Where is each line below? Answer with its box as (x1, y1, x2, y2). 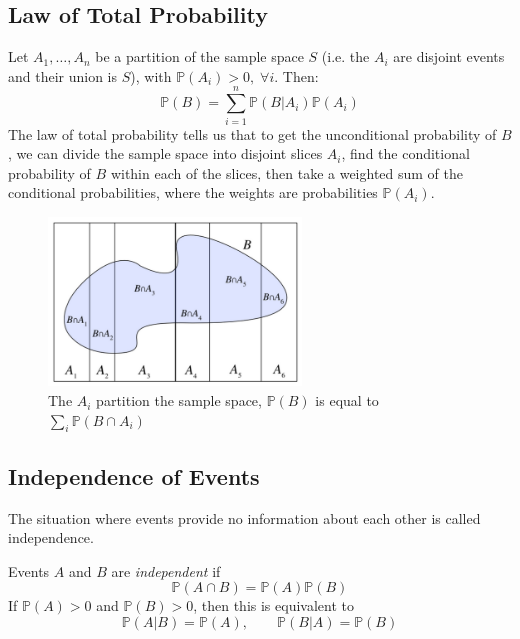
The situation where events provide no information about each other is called (8, 507, 481, 528)
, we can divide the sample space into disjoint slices (8, 143, 323, 164)
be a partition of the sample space (95, 46, 304, 67)
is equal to (315, 390, 379, 411)
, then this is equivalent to (193, 595, 354, 616)
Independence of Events (8, 460, 260, 491)
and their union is (8, 65, 118, 86)
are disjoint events (393, 46, 505, 67)
